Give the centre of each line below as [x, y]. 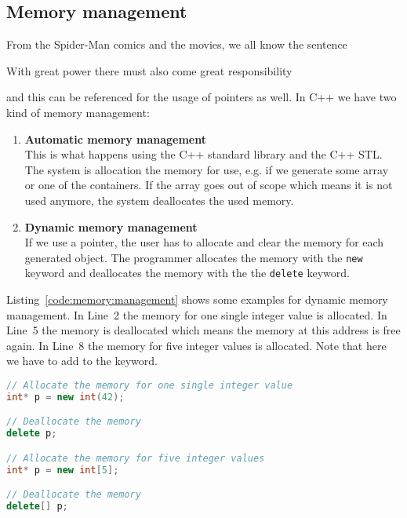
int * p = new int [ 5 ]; [63, 470]
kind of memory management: [78, 112]
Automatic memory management [115, 139]
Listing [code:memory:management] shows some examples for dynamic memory [197, 299]
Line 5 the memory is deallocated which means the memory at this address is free [203, 330]
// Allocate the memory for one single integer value [150, 386]
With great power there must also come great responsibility [149, 70]
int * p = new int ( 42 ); [65, 397]
